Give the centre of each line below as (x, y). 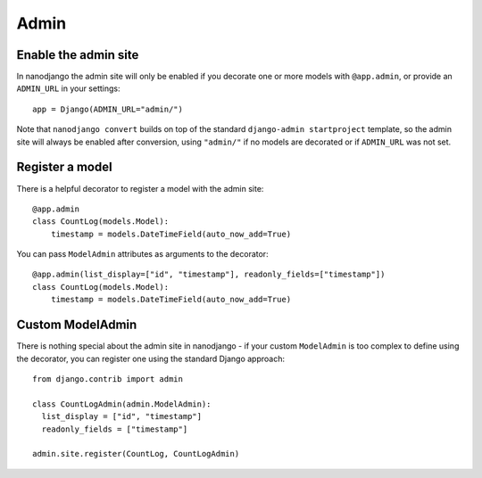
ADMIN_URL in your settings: (68, 88)
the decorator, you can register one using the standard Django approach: (151, 358)
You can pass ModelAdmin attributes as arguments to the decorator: (142, 254)
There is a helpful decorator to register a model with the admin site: (140, 188)
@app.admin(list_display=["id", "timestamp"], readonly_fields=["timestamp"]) (209, 275)
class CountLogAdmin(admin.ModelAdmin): (122, 404)
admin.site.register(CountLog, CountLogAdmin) (136, 454)
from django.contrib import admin (108, 379)
